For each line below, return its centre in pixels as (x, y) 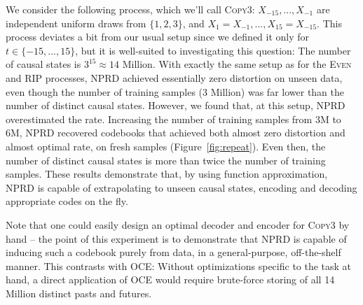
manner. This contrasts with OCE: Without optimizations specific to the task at (179, 265)
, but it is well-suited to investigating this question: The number (213, 50)
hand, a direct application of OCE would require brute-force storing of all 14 (170, 279)
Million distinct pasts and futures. (79, 293)
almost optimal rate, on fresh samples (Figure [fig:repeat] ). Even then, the (166, 146)
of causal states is (43, 64)
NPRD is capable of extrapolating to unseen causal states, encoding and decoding (181, 187)
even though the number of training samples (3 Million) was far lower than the (175, 91)
